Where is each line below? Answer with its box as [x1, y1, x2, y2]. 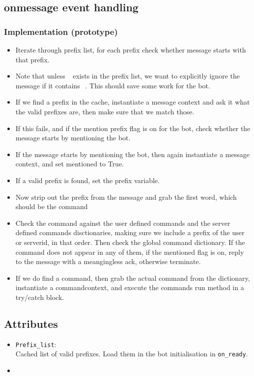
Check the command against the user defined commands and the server [15, 217, 230, 228]
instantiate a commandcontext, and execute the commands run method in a [15, 282, 244, 293]
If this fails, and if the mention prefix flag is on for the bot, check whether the [15, 123, 251, 133]
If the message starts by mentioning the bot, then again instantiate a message [15, 149, 250, 159]
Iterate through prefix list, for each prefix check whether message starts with [15, 45, 246, 54]
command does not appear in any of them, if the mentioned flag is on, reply [15, 246, 244, 257]
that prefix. [15, 54, 50, 64]
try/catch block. [15, 292, 64, 302]
